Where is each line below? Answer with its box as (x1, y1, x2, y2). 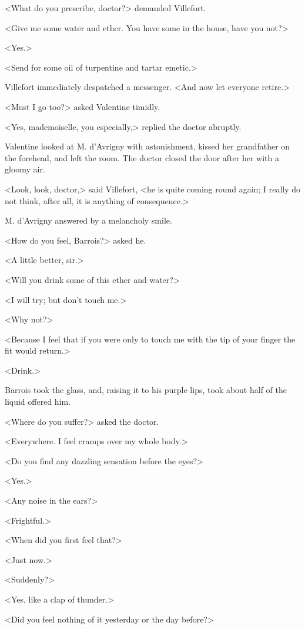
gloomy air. (5, 163, 45, 175)
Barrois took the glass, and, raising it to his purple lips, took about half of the (5, 384, 287, 396)
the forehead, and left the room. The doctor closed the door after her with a (5, 151, 279, 164)
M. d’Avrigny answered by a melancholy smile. (5, 214, 172, 227)
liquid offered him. (5, 395, 71, 408)
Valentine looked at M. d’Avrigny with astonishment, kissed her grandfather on (5, 140, 290, 152)
